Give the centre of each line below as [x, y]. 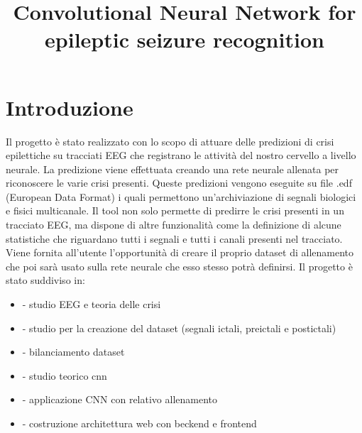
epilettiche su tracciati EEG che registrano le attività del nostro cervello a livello [181, 155]
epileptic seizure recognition [185, 39]
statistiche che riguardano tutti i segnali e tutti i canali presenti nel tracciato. [174, 238]
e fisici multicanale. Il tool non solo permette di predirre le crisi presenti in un [175, 210]
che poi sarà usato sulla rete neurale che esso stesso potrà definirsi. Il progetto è [179, 266]
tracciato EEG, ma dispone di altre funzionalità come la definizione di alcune [174, 225]
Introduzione [70, 107]
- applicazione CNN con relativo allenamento [120, 399]
